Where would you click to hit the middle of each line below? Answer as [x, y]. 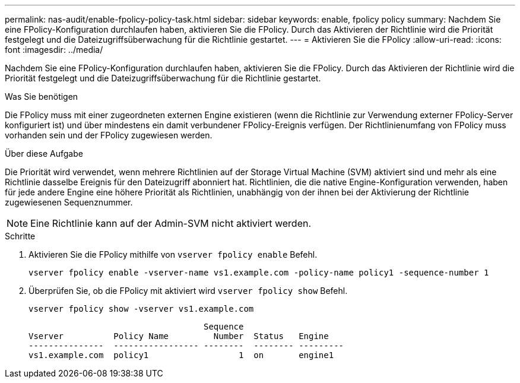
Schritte [20, 236]
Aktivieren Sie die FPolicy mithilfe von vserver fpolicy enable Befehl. [173, 254]
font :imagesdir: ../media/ [54, 50]
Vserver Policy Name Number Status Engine [179, 336]
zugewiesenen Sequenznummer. [69, 202]
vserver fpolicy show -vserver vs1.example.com [141, 309]
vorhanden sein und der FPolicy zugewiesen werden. [109, 135]
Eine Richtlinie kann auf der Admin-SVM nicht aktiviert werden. [171, 223]
